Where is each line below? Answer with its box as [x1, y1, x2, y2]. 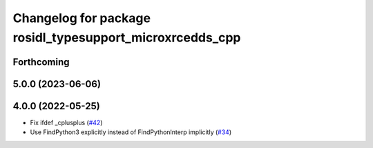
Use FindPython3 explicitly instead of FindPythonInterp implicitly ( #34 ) [30, 128, 231, 136]
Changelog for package [12, 10, 151, 26]
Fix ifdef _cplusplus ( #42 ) [30, 118, 103, 127]
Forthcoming [12, 56, 70, 68]
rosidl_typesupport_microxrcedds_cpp [12, 30, 241, 45]
